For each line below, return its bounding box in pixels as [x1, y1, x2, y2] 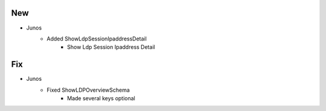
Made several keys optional [67, 94, 135, 102]
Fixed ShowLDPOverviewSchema [46, 86, 130, 94]
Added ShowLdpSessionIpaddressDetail [46, 35, 147, 42]
